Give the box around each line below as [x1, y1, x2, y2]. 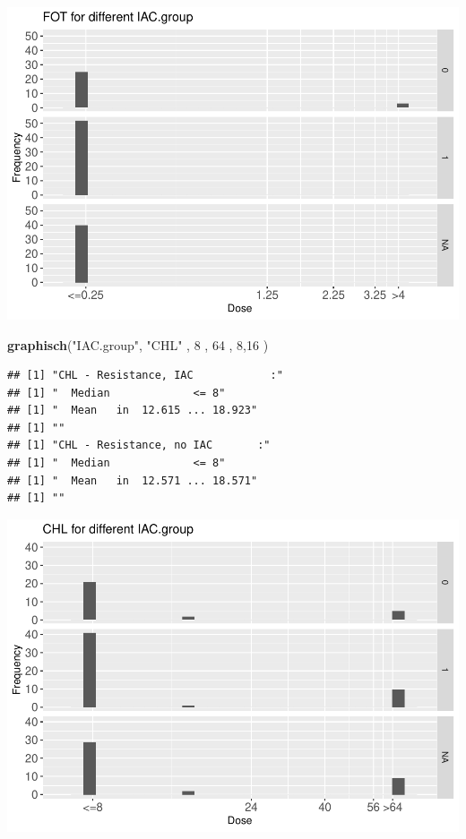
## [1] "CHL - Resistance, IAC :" [7, 369, 283, 382]
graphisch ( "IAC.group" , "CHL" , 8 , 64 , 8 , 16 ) [7, 335, 269, 354]
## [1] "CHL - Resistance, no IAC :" [7, 439, 271, 452]
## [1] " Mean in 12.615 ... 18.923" [7, 404, 258, 417]
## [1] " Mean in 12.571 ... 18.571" [7, 474, 258, 487]
